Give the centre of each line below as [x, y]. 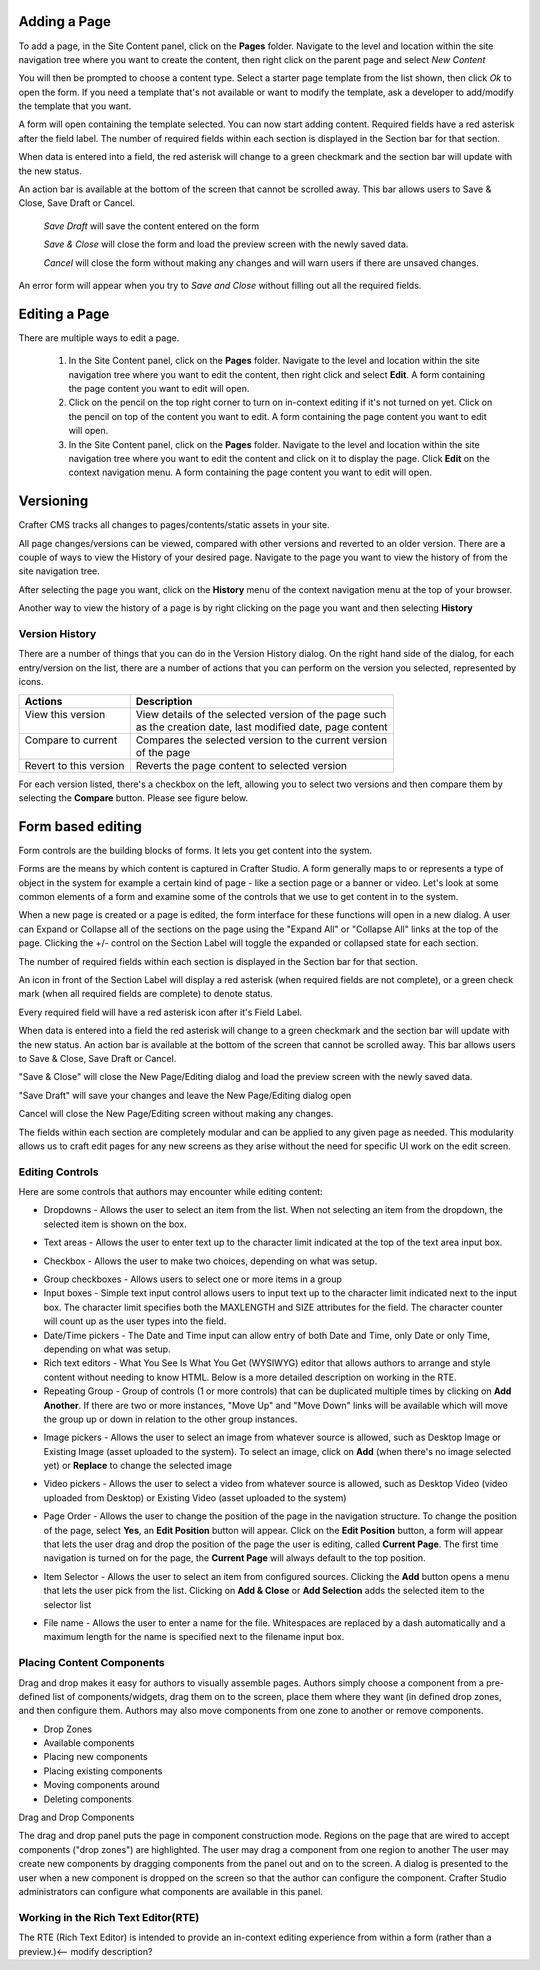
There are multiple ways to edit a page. [99, 337]
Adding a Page [65, 21]
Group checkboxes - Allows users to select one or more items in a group [192, 1279]
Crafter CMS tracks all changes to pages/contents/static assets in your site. [174, 525]
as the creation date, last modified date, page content [262, 727]
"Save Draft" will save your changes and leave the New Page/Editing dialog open [185, 1095]
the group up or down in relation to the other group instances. [170, 1419]
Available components [89, 1743]
